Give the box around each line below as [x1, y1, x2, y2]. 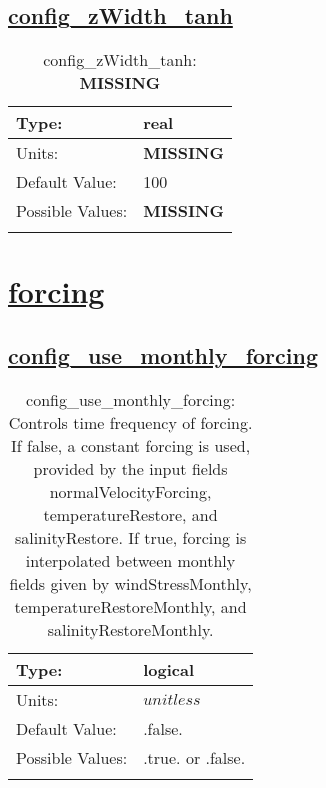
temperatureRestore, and [43, 502, 218, 526]
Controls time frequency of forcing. [8, 410, 253, 434]
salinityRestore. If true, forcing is [14, 525, 247, 549]
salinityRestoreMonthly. [47, 617, 214, 641]
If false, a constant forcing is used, [11, 433, 251, 457]
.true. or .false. [143, 745, 246, 769]
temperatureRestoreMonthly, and [14, 594, 247, 618]
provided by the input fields [33, 456, 228, 480]
